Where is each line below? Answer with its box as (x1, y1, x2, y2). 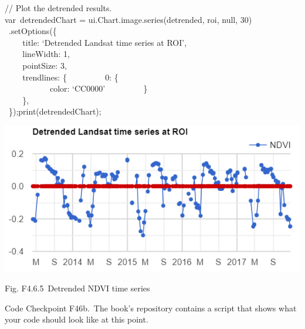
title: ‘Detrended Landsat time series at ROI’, (22, 36, 187, 48)
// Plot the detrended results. (5, 2, 112, 14)
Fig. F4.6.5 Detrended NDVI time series (5, 281, 150, 294)
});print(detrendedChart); (8, 105, 101, 117)
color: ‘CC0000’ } (49, 82, 148, 95)
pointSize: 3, (22, 59, 67, 71)
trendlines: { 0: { (22, 70, 118, 83)
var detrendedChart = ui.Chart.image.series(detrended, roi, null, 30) (5, 13, 252, 25)
